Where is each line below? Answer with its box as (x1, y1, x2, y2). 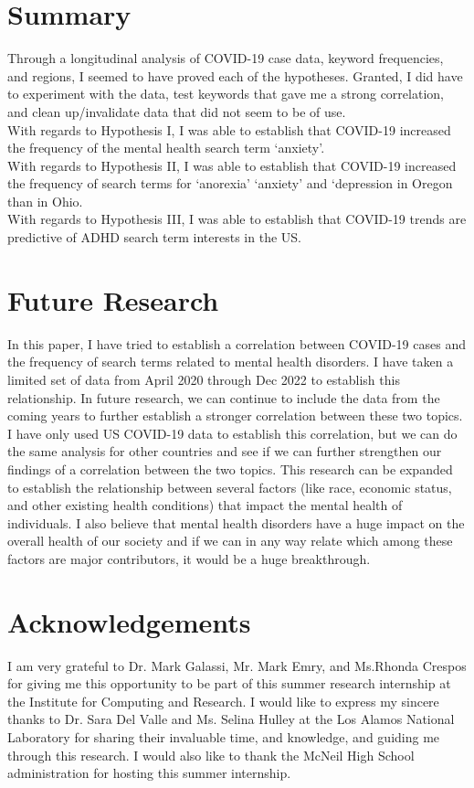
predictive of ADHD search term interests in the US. (7, 228, 301, 247)
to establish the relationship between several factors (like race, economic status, (7, 477, 452, 496)
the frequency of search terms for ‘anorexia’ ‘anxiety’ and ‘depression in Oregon (7, 174, 453, 193)
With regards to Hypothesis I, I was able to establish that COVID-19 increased (7, 120, 451, 139)
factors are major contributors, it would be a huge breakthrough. (7, 548, 371, 568)
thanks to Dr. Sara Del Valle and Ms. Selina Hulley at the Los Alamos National (7, 709, 455, 729)
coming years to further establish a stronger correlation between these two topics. (7, 406, 463, 425)
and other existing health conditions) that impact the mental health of (7, 495, 403, 515)
